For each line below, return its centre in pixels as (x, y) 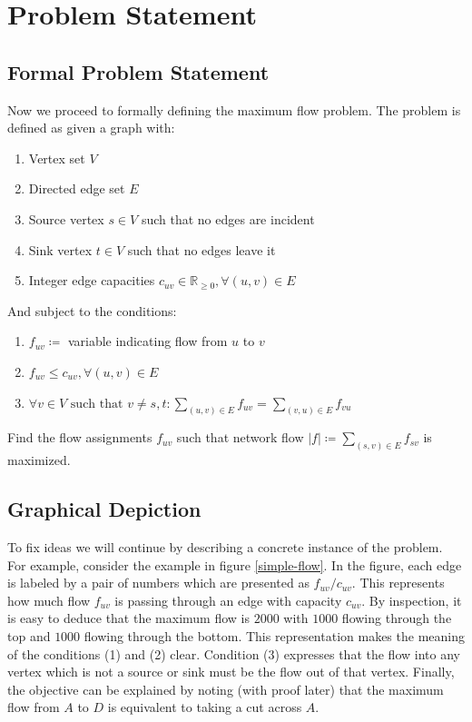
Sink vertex (60, 249)
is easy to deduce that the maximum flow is (128, 618)
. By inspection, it (412, 600)
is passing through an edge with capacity (228, 600)
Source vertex (66, 218)
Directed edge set (77, 188)
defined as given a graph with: (91, 128)
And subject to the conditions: (92, 310)
